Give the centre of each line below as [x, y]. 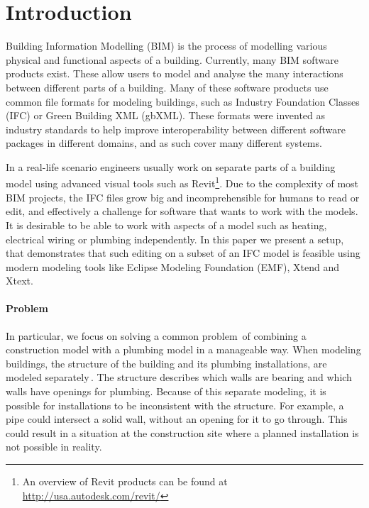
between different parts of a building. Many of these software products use [167, 87]
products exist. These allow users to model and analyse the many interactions [175, 73]
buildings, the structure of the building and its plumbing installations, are [166, 363]
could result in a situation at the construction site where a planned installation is [182, 432]
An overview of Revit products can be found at [125, 481]
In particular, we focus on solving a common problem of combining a [156, 335]
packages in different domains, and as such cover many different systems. [164, 143]
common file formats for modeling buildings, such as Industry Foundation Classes [183, 101]
